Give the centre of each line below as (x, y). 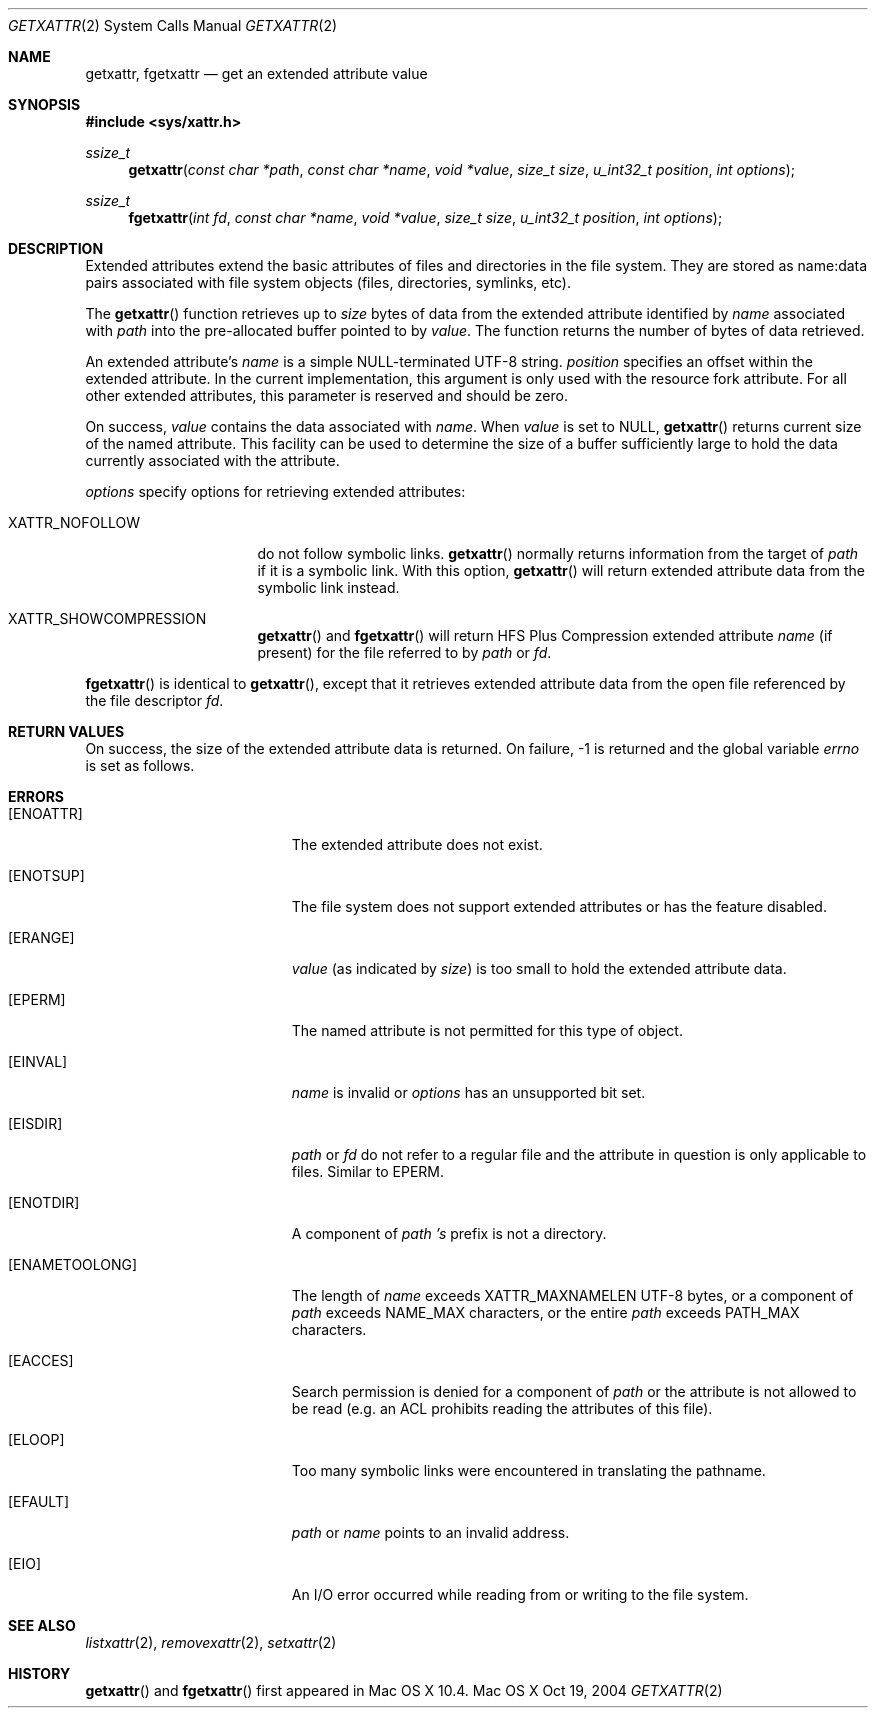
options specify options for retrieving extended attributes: (275, 491)
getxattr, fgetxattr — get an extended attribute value (256, 73)
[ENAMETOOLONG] (73, 1264)
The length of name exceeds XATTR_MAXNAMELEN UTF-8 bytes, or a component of (572, 1295)
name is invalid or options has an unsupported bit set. (468, 1092)
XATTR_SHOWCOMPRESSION (107, 618)
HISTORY (39, 1673)
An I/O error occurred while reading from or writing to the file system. (520, 1594)
